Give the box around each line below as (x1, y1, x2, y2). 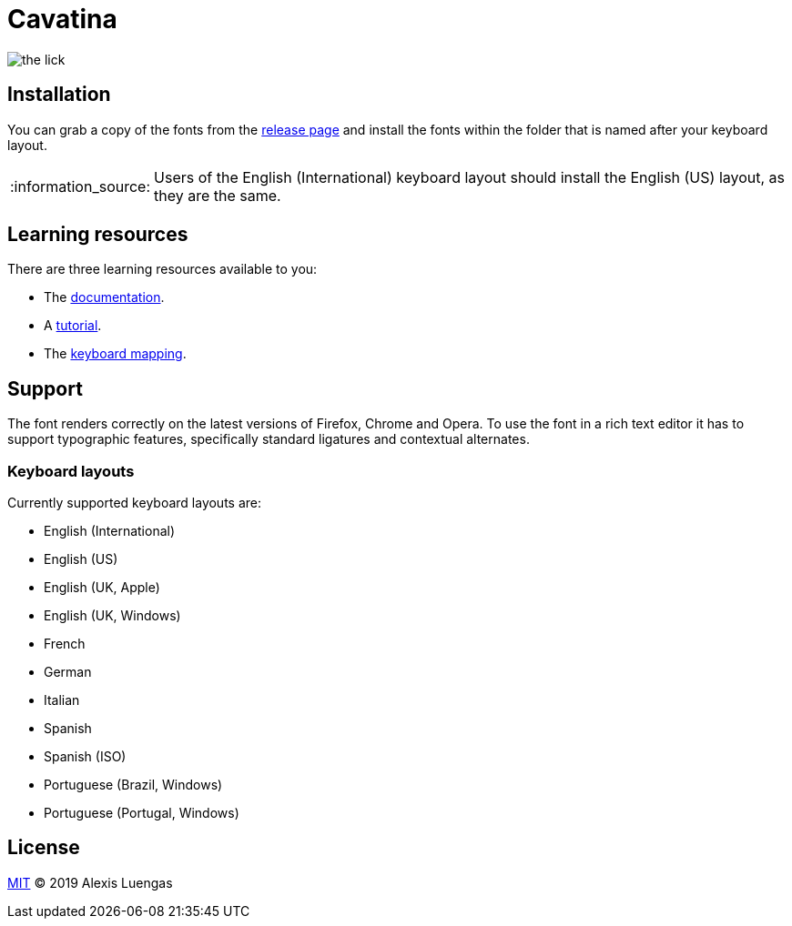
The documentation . (44, 289, 165, 306)
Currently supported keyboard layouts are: (7, 495, 262, 511)
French (44, 636, 86, 652)
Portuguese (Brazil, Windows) (44, 777, 223, 793)
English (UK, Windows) (44, 608, 181, 624)
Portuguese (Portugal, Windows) (44, 805, 239, 821)
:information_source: (10, 176, 151, 196)
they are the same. (154, 186, 281, 205)
